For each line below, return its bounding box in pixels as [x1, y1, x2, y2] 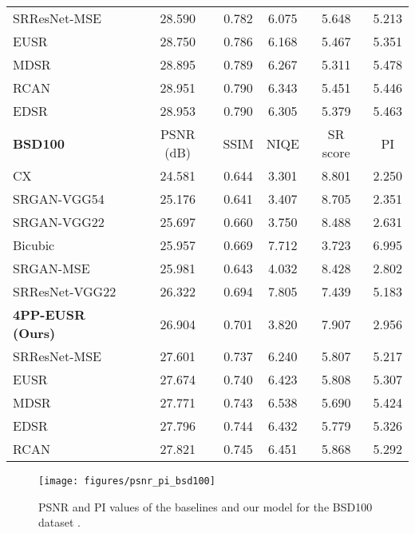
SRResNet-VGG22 [13, 282, 117, 300]
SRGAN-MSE [13, 259, 90, 277]
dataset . [38, 514, 81, 531]
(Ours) [13, 324, 56, 342]
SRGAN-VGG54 [13, 189, 105, 208]
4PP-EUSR [13, 305, 85, 324]
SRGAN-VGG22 [13, 213, 105, 231]
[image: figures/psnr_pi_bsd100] [38, 475, 215, 487]
